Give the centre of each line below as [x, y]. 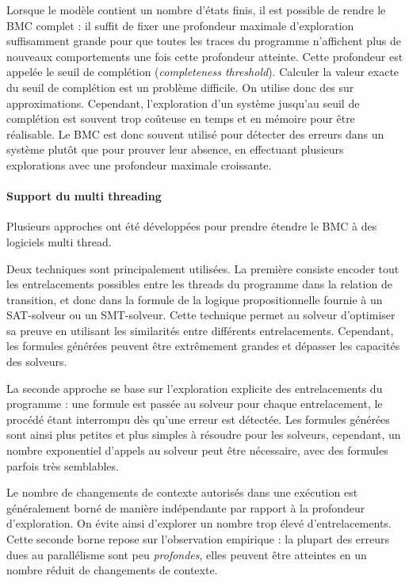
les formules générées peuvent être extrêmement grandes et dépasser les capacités [203, 346]
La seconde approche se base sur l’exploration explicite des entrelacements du [195, 388]
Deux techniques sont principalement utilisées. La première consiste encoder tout [203, 268]
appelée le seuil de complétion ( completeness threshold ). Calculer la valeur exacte [203, 72]
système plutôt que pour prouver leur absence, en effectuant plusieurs [175, 149]
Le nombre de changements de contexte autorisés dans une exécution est [182, 492]
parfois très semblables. [63, 465]
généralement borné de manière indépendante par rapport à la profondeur [186, 507]
